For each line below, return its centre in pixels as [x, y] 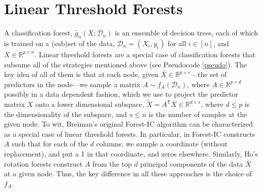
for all [177, 43]
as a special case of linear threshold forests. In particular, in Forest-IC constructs [130, 133]
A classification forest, [38, 33]
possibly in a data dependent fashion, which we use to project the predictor [121, 94]
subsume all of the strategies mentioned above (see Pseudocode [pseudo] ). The [126, 64]
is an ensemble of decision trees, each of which [186, 33]
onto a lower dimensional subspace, [90, 104]
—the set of [209, 74]
